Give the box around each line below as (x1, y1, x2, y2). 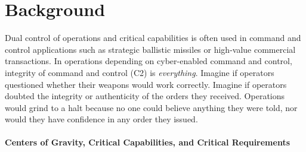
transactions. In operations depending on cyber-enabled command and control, (5, 55, 292, 67)
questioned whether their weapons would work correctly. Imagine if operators (5, 78, 287, 90)
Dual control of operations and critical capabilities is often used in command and (5, 31, 301, 44)
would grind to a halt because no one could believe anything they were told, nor (5, 101, 298, 113)
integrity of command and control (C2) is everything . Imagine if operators (5, 66, 274, 78)
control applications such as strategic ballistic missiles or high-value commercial (5, 43, 296, 55)
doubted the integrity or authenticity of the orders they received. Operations (5, 90, 285, 102)
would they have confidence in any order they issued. (5, 113, 198, 125)
